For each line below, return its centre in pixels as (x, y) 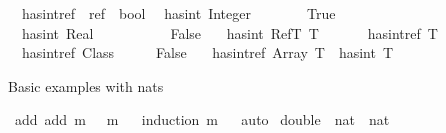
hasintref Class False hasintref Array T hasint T (207, 52)
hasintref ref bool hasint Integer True (178, 13)
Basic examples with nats (86, 85)
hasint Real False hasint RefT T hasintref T (229, 32)
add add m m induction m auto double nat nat (202, 119)
